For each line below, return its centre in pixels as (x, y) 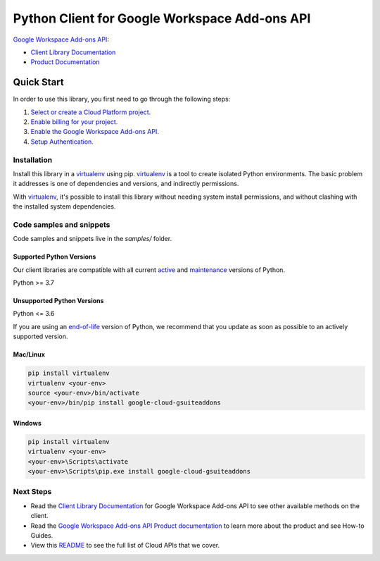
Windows (27, 423)
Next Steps (32, 492)
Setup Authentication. (62, 142)
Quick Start (38, 82)
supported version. (40, 337)
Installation (33, 160)
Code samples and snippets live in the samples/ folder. (93, 239)
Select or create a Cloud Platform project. (91, 112)
